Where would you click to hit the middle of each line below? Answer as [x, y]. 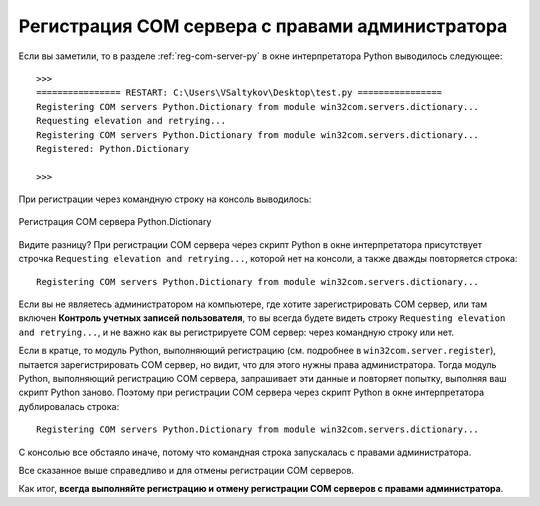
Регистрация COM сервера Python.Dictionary [115, 222]
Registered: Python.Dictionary [113, 148]
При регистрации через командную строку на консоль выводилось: [165, 199]
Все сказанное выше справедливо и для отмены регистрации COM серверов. [186, 470]
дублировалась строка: [69, 406]
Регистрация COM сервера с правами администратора [263, 26]
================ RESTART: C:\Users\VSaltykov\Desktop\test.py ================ [239, 93]
